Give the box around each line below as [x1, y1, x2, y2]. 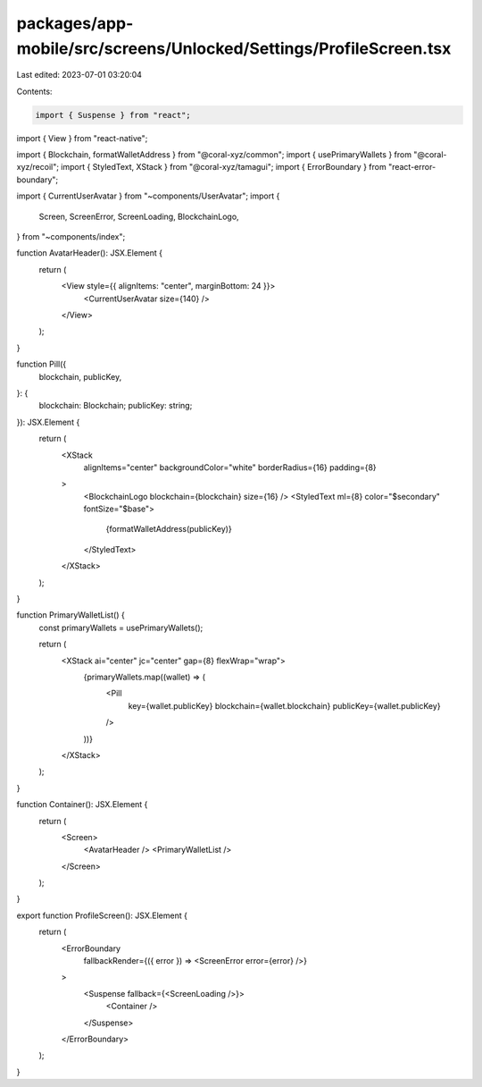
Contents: [16, 86, 53, 97]
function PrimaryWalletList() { [16, 610, 125, 620]
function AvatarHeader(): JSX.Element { [16, 248, 162, 258]
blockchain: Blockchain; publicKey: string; [38, 400, 193, 411]
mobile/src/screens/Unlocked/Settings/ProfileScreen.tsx [16, 38, 452, 58]
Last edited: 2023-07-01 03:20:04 [16, 70, 143, 80]
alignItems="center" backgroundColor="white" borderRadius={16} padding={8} [83, 461, 377, 473]
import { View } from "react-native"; [16, 132, 148, 143]
